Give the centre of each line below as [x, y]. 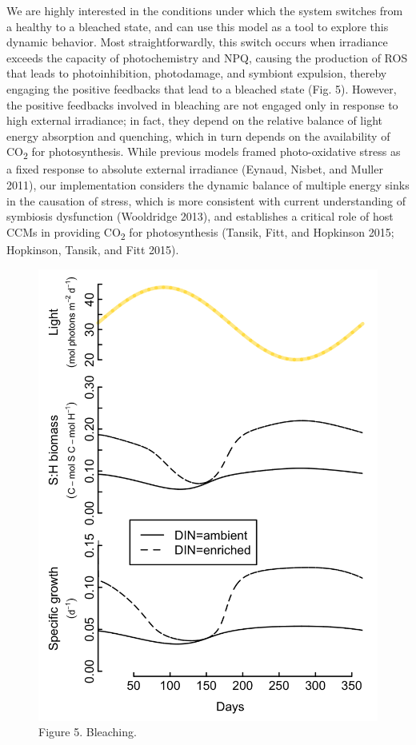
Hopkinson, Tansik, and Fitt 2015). [93, 249]
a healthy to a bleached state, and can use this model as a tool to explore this [198, 26]
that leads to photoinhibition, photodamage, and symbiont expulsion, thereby [197, 73]
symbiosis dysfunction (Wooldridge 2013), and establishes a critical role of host [200, 216]
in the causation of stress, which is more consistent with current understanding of [206, 200]
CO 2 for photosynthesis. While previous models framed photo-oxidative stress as [204, 153]
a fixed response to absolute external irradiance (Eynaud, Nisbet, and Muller [195, 169]
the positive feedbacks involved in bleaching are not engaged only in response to [202, 104]
